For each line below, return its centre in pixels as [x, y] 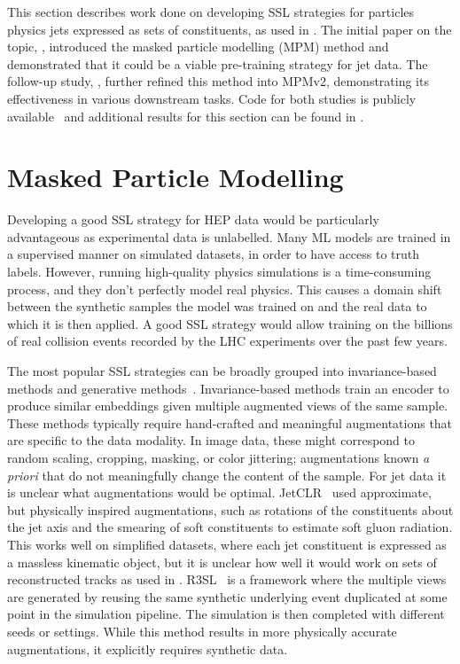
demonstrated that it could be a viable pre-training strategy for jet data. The [218, 63]
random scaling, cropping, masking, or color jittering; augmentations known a [218, 457]
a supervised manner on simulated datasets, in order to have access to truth [214, 254]
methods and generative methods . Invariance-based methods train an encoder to [228, 388]
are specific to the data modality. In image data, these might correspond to [211, 440]
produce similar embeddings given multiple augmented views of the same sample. [228, 406]
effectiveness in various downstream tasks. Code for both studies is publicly [212, 98]
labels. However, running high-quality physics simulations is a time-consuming [219, 272]
